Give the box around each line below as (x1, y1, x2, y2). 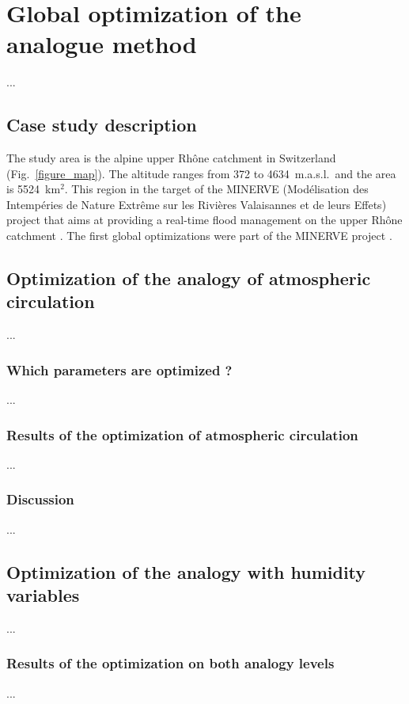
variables (6, 583, 80, 607)
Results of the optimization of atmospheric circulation (6, 424, 358, 444)
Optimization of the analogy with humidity (6, 559, 366, 584)
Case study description (6, 112, 197, 137)
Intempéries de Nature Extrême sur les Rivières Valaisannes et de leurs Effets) (6, 196, 387, 212)
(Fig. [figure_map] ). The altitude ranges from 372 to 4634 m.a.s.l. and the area (6, 165, 396, 181)
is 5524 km (6, 181, 61, 197)
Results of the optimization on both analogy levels (6, 653, 335, 673)
